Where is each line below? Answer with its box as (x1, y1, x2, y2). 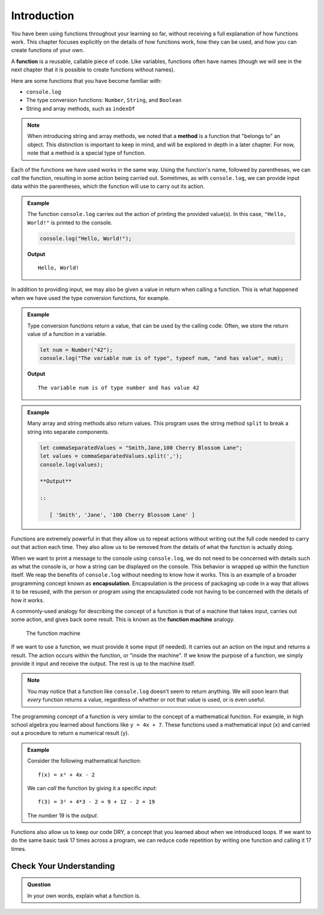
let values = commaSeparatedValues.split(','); (40, 453, 182, 460)
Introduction (11, 9, 74, 22)
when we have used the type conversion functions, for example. (11, 294, 170, 301)
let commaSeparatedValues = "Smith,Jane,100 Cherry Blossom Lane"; (40, 444, 243, 451)
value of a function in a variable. (27, 330, 107, 337)
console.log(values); (40, 461, 104, 468)
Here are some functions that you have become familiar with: (11, 77, 162, 84)
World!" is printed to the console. (27, 219, 113, 226)
